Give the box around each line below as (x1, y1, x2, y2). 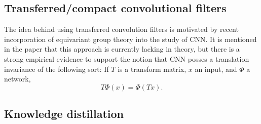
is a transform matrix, (118, 63, 187, 74)
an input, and (195, 63, 237, 74)
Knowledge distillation (4, 106, 124, 121)
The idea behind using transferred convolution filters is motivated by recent (4, 24, 239, 34)
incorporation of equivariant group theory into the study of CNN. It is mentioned (4, 33, 257, 44)
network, (4, 73, 31, 84)
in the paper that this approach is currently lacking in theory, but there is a (4, 44, 240, 54)
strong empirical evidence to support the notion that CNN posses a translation (4, 53, 249, 64)
